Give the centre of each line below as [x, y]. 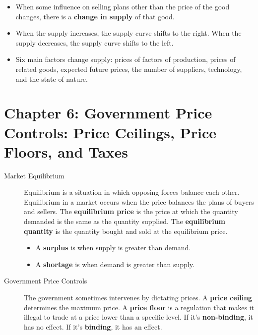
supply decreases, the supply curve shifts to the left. [95, 42]
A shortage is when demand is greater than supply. [115, 264]
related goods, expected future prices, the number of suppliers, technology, [129, 69]
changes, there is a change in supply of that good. [95, 16]
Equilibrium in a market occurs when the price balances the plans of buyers [139, 201]
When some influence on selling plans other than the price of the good [123, 6]
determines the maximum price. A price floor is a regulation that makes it [139, 307]
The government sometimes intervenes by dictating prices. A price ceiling [138, 297]
